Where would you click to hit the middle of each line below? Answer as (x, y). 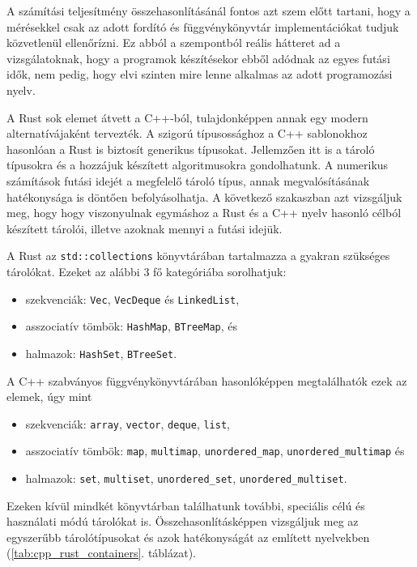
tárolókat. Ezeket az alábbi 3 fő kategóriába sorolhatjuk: (147, 271)
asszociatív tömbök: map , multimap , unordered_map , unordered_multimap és (215, 451)
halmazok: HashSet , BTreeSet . (101, 353)
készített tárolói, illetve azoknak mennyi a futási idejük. (145, 228)
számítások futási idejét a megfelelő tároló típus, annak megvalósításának (188, 180)
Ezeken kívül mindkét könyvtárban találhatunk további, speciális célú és (186, 505)
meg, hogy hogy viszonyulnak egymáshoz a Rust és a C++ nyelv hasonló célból (204, 213)
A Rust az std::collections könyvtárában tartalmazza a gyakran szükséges (198, 256)
